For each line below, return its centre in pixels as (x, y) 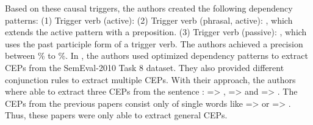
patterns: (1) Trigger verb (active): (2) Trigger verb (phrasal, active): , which (149, 20)
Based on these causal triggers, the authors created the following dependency (149, 8)
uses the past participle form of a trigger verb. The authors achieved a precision (154, 43)
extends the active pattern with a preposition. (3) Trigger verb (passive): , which (156, 32)
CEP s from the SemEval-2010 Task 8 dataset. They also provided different (145, 67)
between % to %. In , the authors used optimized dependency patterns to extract (156, 56)
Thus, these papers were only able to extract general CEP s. (116, 115)
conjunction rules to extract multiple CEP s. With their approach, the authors (150, 79)
